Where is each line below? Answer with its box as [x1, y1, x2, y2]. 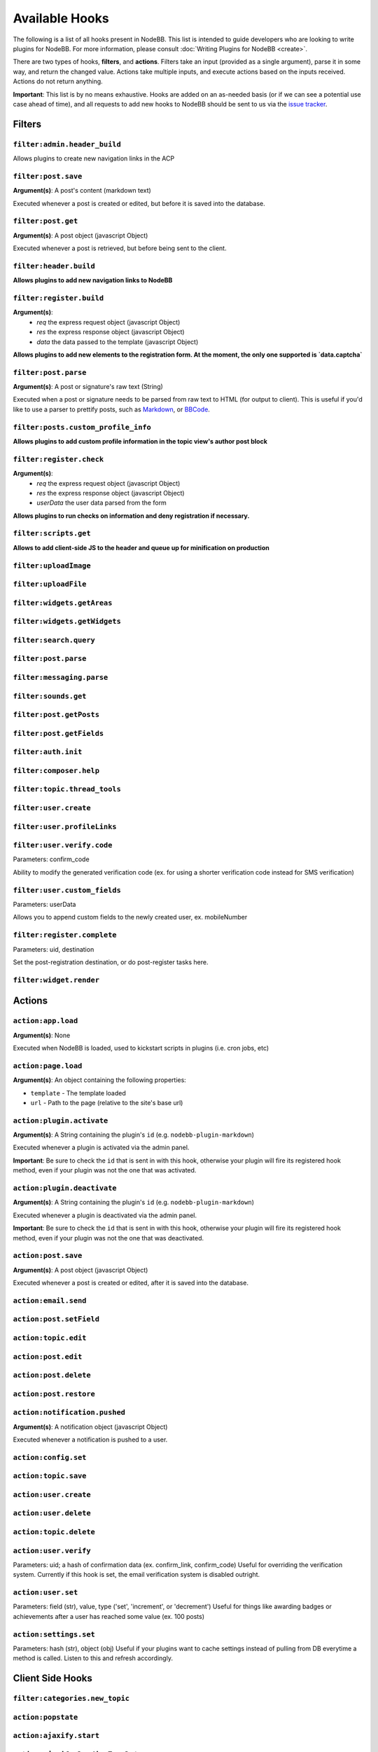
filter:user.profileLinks [13, 822, 117, 831]
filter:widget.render [13, 975, 99, 985]
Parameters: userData [13, 900, 76, 908]
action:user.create [13, 1490, 91, 1499]
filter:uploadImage [13, 561, 91, 570]
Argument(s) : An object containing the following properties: [13, 1076, 187, 1084]
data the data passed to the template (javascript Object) [36, 337, 199, 346]
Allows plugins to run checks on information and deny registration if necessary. [13, 512, 250, 520]
